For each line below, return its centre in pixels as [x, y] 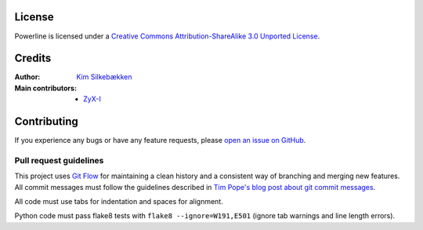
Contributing [46, 122]
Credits [33, 58]
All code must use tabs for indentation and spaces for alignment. [119, 202]
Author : [27, 77]
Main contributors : [46, 88]
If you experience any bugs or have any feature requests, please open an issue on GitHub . [160, 141]
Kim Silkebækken [104, 77]
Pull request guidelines [59, 160]
